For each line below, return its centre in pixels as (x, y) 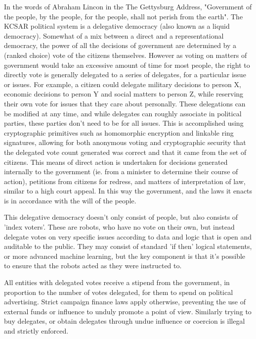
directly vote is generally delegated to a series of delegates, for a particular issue (125, 74)
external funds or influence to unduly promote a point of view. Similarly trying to (128, 311)
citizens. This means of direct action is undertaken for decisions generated (116, 162)
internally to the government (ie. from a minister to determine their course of (121, 171)
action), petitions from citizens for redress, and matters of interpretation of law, (125, 181)
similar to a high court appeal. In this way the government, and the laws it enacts (128, 191)
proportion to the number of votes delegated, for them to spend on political (119, 292)
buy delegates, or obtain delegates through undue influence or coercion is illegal (125, 321)
